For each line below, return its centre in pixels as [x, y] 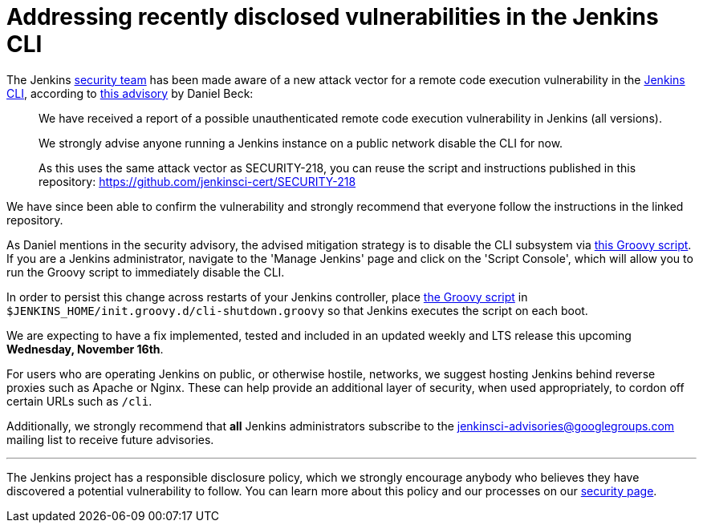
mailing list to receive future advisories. [110, 439]
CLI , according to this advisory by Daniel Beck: [130, 93]
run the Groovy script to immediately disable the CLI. [146, 272]
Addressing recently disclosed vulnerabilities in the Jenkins [333, 17]
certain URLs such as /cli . [79, 401]
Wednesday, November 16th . [85, 349]
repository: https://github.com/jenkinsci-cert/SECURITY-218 [197, 181]
